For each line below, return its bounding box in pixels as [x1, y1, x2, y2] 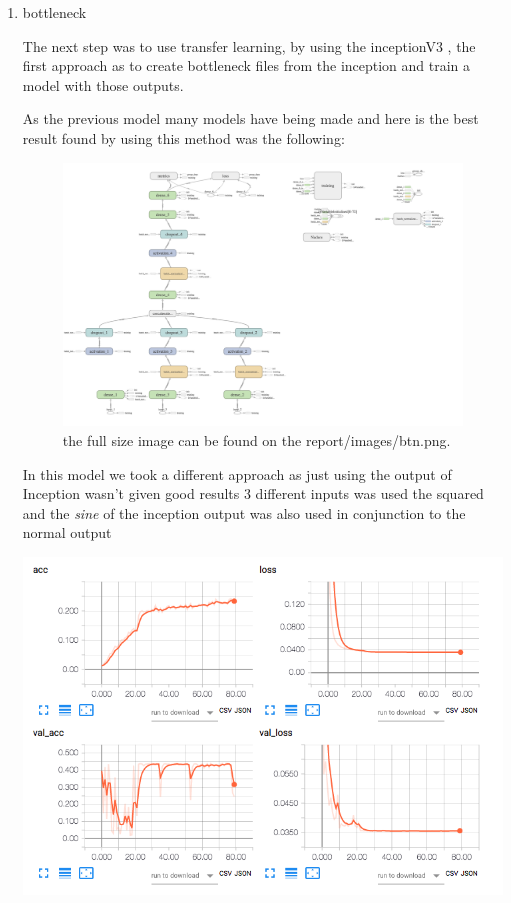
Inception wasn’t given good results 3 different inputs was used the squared [22, 483, 484, 504]
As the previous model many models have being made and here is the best [22, 108, 479, 129]
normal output [22, 522, 112, 543]
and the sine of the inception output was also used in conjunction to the [22, 502, 466, 523]
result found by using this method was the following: [22, 127, 345, 148]
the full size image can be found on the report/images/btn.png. [62, 429, 451, 450]
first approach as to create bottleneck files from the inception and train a [22, 55, 471, 76]
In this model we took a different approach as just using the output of [22, 463, 452, 484]
